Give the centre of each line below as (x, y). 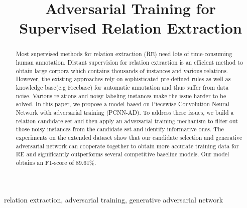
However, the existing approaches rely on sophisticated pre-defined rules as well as (123, 79)
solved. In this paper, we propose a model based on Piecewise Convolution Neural (122, 104)
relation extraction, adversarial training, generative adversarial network (114, 199)
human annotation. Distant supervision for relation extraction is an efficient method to (129, 62)
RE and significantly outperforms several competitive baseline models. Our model (122, 154)
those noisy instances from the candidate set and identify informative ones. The (120, 129)
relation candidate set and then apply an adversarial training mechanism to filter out (127, 121)
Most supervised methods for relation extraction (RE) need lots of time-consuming (124, 54)
